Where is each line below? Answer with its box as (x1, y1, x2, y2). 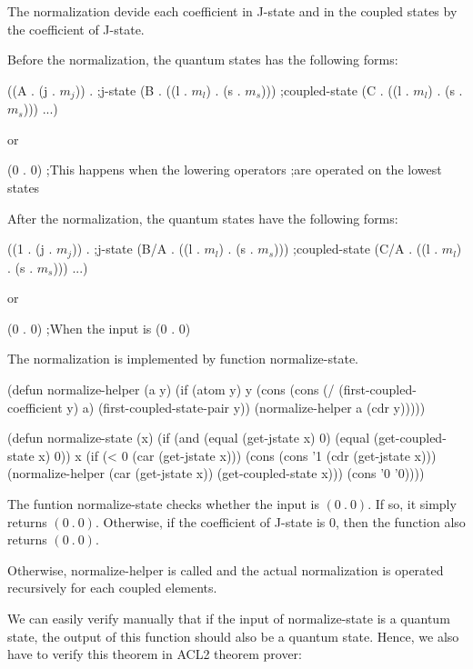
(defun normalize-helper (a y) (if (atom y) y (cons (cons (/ (7, 380, 335, 399)
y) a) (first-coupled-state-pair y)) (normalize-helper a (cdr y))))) (66, 397, 426, 416)
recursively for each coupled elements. (7, 578, 217, 597)
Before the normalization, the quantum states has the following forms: (7, 50, 398, 69)
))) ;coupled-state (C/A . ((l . (274, 239, 438, 258)
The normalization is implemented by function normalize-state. (7, 349, 359, 368)
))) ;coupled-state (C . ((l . (261, 80, 409, 99)
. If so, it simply (367, 494, 457, 513)
